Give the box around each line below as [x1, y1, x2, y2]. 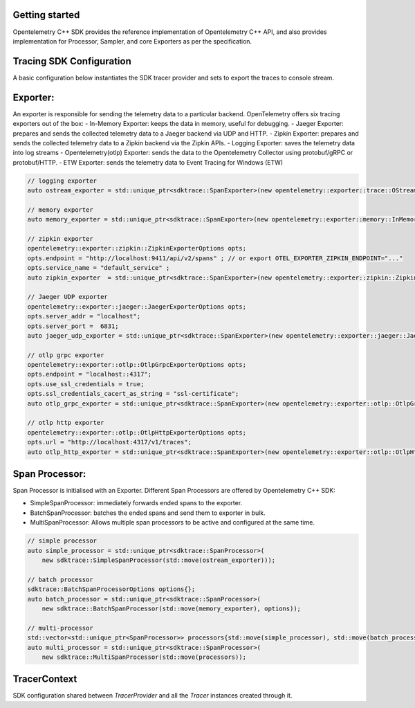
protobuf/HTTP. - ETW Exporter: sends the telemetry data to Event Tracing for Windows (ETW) [12, 158, 284, 166]
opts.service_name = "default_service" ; [27, 264, 170, 272]
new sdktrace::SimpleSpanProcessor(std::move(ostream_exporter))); [41, 556, 276, 564]
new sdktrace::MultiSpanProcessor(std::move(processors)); [41, 653, 247, 661]
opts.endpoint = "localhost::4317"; [27, 370, 152, 379]
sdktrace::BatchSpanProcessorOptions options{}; [27, 586, 196, 593]
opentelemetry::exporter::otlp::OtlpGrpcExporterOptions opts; [27, 361, 247, 369]
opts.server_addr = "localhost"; [27, 312, 141, 320]
